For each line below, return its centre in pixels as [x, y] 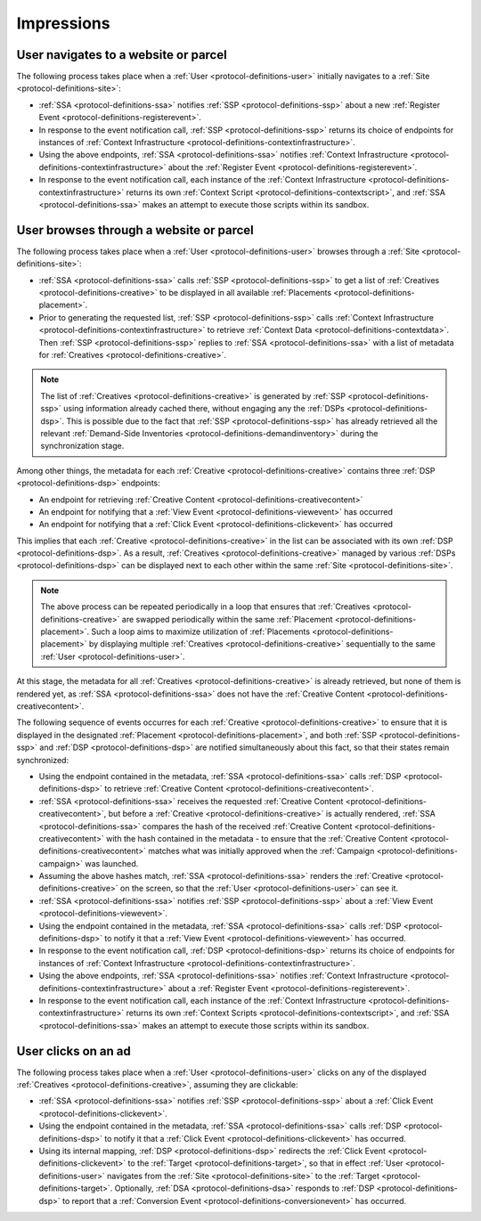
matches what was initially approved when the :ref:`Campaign [261, 851]
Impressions [63, 23]
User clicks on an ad [73, 1051]
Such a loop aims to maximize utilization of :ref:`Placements [201, 631]
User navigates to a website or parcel [122, 55]
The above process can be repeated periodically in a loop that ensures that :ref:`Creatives [205, 606]
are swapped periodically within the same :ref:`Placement [227, 619]
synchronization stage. [82, 446]
